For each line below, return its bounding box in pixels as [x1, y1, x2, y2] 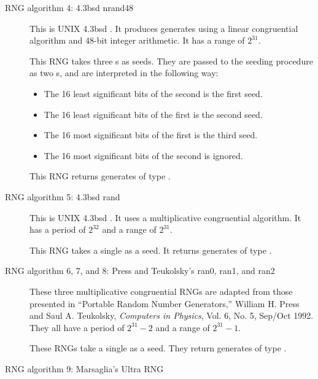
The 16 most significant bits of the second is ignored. [44, 149, 243, 162]
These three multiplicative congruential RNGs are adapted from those [29, 284, 293, 297]
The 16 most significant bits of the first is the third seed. [44, 128, 258, 141]
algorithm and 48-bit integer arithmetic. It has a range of [29, 34, 245, 47]
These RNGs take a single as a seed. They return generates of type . [29, 342, 287, 354]
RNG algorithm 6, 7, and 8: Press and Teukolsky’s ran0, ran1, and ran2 [5, 264, 275, 277]
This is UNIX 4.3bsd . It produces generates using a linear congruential [29, 21, 298, 34]
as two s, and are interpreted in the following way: [29, 66, 219, 79]
